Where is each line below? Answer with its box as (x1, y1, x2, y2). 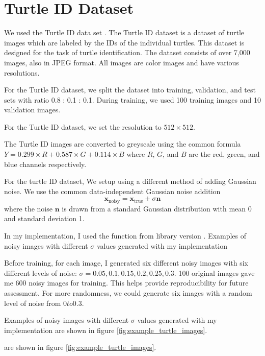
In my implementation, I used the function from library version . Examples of (4, 230, 247, 241)
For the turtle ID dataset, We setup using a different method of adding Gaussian (4, 176, 256, 186)
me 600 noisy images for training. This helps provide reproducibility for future (4, 277, 249, 288)
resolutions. (4, 67, 40, 78)
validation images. (4, 104, 61, 115)
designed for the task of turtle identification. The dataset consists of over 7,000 (4, 47, 250, 58)
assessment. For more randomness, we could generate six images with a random (4, 288, 252, 298)
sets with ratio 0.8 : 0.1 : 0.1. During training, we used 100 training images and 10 (4, 94, 261, 105)
